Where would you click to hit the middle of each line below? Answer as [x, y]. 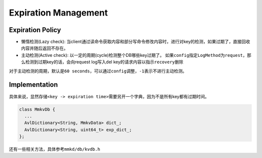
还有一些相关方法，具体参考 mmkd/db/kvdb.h [55, 149]
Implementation [33, 85]
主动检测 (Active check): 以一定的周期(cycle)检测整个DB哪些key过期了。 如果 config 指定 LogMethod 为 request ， [134, 55]
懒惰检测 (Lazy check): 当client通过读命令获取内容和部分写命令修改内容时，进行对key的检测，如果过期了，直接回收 [136, 42]
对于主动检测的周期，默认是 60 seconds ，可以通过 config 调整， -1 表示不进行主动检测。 [98, 71]
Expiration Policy [35, 30]
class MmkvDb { [37, 109]
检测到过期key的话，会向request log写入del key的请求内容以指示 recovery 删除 [104, 62]
